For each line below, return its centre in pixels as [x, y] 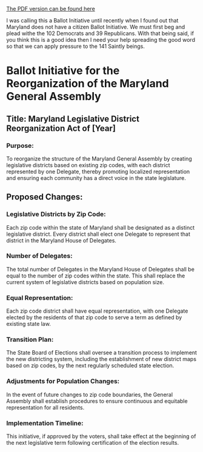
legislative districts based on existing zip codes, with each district [88, 165]
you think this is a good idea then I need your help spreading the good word [101, 40]
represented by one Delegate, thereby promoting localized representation [98, 171]
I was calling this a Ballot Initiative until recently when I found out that [92, 20]
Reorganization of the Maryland [88, 84]
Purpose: [20, 145]
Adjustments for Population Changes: [63, 381]
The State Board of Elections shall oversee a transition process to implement [101, 353]
